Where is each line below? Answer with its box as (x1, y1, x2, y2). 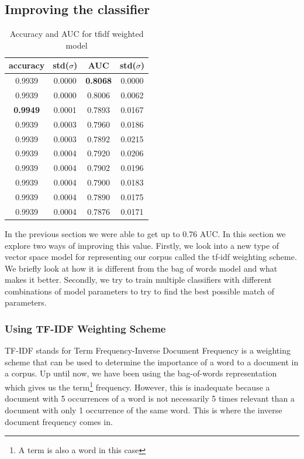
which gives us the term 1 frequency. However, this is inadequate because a (5, 379, 270, 393)
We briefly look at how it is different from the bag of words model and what (5, 262, 278, 274)
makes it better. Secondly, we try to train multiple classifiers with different (5, 273, 272, 286)
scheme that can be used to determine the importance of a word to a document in (5, 355, 299, 368)
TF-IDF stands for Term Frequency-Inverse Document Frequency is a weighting (5, 344, 291, 357)
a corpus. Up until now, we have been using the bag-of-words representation (5, 367, 277, 379)
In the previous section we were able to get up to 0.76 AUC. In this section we (5, 227, 286, 239)
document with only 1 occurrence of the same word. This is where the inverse (5, 403, 282, 416)
